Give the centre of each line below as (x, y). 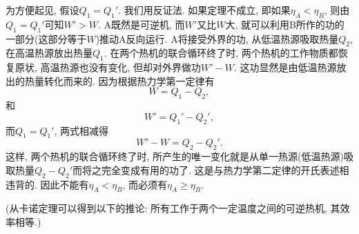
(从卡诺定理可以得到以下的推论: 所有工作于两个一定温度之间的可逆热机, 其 (173, 208)
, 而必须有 (145, 184)
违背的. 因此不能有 (47, 184)
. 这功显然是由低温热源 (285, 67)
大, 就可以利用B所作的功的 (285, 24)
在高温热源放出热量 (49, 53)
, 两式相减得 (81, 130)
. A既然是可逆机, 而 (142, 24)
